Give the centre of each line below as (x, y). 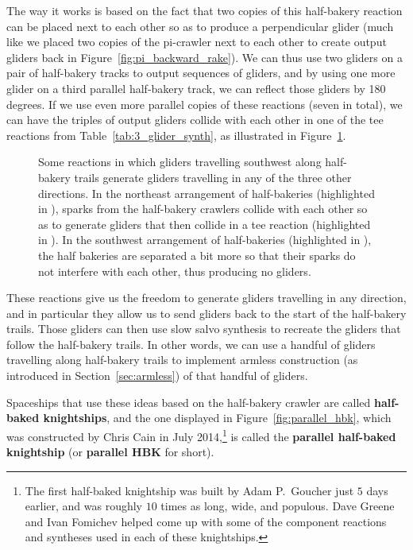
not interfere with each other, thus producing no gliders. (175, 271)
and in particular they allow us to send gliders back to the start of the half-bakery (206, 313)
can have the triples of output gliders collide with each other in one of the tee (195, 120)
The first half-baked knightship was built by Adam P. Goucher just (189, 490)
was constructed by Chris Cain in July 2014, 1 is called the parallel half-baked (201, 435)
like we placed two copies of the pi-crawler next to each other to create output (197, 42)
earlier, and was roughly (84, 506)
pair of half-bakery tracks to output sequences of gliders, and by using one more (201, 73)
